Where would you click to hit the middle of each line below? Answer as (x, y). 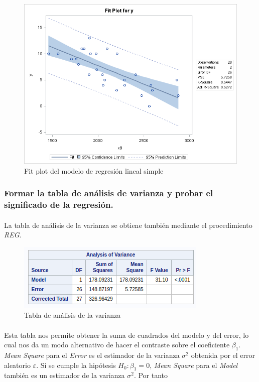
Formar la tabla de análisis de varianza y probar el (109, 193)
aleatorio (17, 365)
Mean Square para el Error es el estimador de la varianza (92, 355)
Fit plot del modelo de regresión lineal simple (94, 170)
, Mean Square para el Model (194, 365)
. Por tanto (151, 375)
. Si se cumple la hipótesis (76, 365)
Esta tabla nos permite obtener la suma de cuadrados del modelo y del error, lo (126, 335)
